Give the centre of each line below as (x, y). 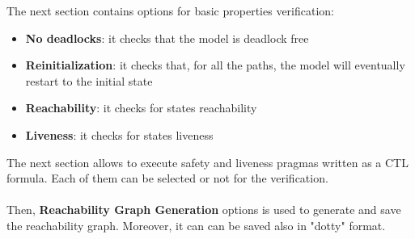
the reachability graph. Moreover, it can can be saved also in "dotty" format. (196, 225)
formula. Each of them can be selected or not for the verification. (167, 178)
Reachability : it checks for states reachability (141, 108)
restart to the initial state (89, 80)
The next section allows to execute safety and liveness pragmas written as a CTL (207, 162)
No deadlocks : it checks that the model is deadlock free (167, 38)
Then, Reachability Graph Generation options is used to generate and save (204, 210)
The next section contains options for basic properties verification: (170, 10)
